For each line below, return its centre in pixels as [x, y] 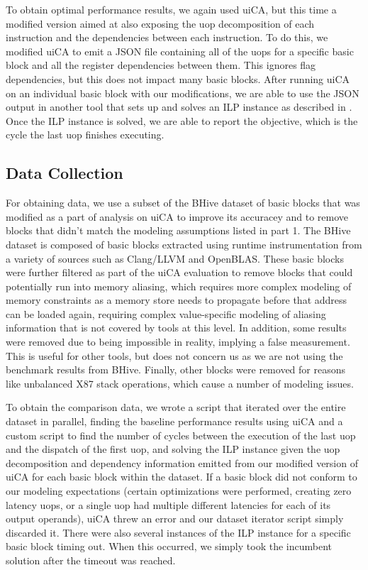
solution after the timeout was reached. [91, 560]
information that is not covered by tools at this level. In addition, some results [176, 328]
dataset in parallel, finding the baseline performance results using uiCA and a [174, 421]
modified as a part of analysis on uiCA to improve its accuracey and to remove [177, 216]
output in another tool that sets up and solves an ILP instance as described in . [179, 107]
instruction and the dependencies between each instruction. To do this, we [167, 37]
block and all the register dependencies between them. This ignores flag [161, 65]
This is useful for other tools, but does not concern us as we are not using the [174, 355]
